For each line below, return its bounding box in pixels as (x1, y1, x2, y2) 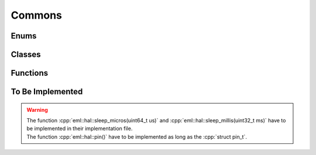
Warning (26, 106, 48, 113)
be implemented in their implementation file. (26, 125, 133, 132)
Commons (11, 9, 63, 22)
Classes (11, 50, 41, 59)
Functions (11, 68, 49, 78)
